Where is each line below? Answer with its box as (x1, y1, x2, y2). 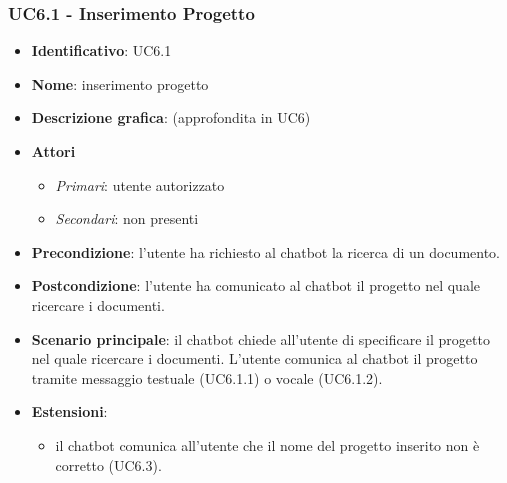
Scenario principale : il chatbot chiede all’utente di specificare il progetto (31, 328, 490, 349)
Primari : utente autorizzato (55, 174, 225, 195)
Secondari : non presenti (55, 208, 199, 229)
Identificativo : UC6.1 (31, 40, 172, 61)
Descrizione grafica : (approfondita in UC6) (31, 107, 311, 128)
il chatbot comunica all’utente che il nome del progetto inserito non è (55, 434, 480, 455)
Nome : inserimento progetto (31, 73, 209, 94)
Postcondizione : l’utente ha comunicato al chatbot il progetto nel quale (31, 275, 481, 296)
